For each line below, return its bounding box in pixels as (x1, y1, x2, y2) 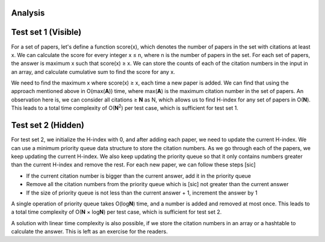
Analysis (11, 8, 45, 18)
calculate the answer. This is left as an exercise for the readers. (11, 228, 168, 235)
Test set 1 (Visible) (11, 27, 82, 37)
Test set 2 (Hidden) (11, 120, 84, 130)
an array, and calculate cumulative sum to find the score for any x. (11, 68, 176, 75)
